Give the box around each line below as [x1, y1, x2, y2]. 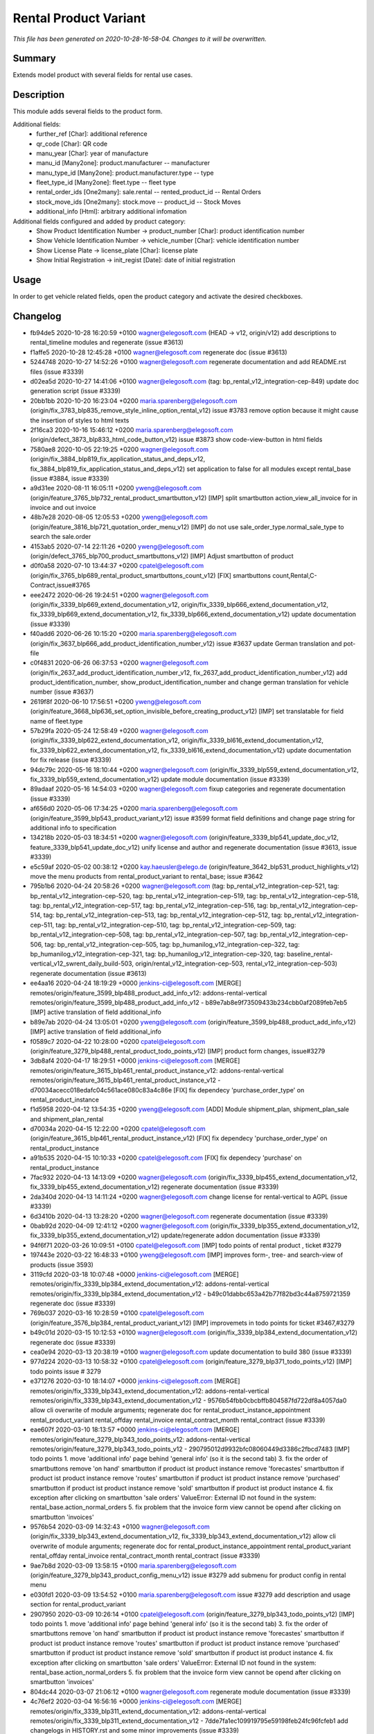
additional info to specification [30, 823, 117, 832]
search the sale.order [30, 533, 91, 541]
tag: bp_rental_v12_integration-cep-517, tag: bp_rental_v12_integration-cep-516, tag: [30, 902, 269, 910]
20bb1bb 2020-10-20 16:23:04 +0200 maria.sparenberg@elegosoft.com [30, 396, 238, 405]
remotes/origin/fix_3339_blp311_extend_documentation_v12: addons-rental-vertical [30, 1707, 267, 1715]
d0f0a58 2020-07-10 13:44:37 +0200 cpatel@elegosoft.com [30, 562, 204, 570]
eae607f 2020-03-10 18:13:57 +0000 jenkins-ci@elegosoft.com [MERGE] [30, 1425, 240, 1434]
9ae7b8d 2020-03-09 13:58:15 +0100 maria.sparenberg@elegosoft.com [30, 1561, 237, 1570]
